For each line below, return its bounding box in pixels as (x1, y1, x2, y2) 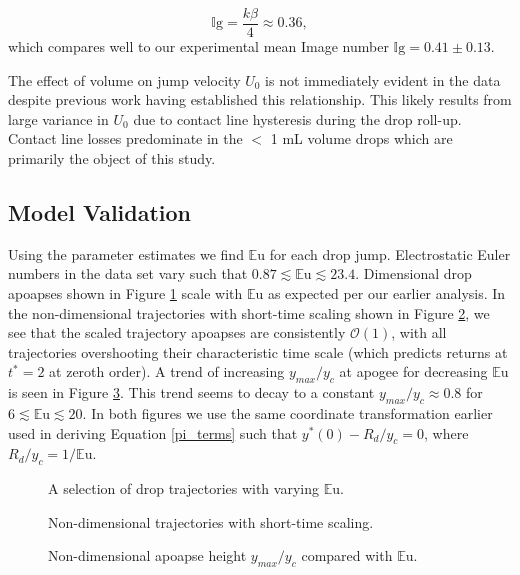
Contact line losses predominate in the (8, 128, 243, 149)
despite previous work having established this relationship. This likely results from (8, 89, 512, 110)
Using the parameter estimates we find (8, 243, 244, 264)
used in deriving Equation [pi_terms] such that (8, 422, 298, 443)
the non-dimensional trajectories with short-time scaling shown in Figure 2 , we (8, 302, 490, 323)
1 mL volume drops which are (270, 128, 453, 149)
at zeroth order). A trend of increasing (49, 361, 285, 382)
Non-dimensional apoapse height (48, 545, 247, 566)
